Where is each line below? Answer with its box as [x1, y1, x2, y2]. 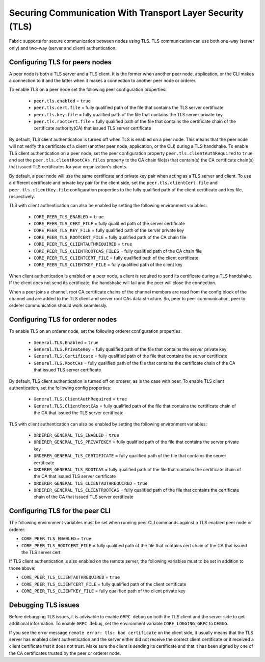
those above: [9, 565, 36, 571]
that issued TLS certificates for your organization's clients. [9, 164, 128, 170]
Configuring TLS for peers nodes [9, 58, 112, 66]
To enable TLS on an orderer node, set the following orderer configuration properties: [9, 328, 182, 334]
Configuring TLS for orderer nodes [9, 316, 117, 324]
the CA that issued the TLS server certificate [33, 410, 124, 416]
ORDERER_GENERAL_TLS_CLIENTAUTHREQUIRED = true [33, 480, 148, 486]
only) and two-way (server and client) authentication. [9, 45, 117, 51]
